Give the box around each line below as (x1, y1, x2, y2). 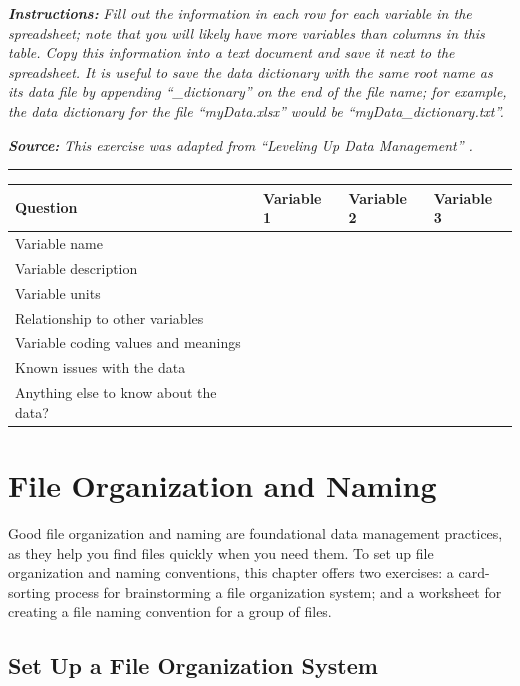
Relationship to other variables (15, 307, 204, 328)
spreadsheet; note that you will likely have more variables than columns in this (8, 22, 485, 43)
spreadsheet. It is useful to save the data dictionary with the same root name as (8, 61, 493, 82)
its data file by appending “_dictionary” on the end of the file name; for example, (8, 81, 507, 102)
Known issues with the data (15, 357, 186, 378)
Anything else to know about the (15, 382, 217, 403)
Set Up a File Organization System (8, 650, 378, 681)
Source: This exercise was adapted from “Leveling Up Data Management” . (8, 134, 473, 155)
